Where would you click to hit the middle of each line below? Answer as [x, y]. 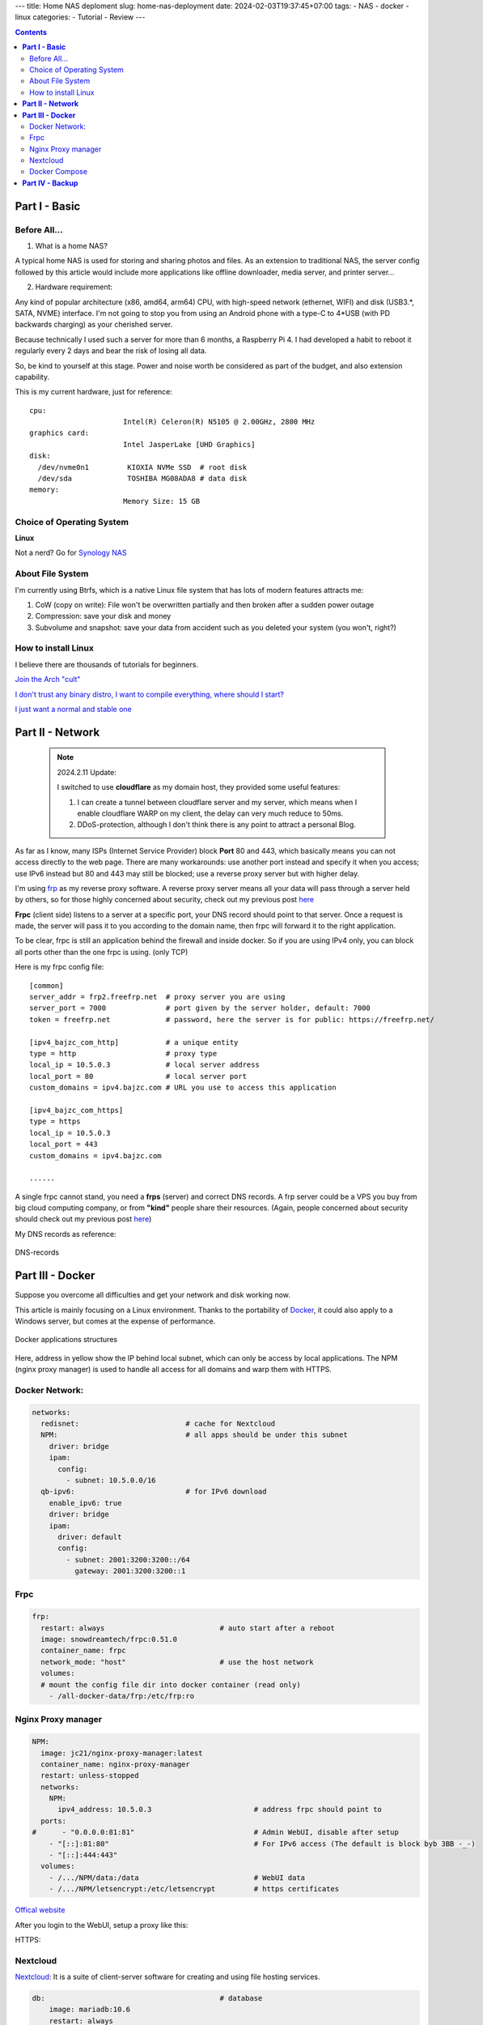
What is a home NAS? [72, 246]
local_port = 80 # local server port [138, 1076]
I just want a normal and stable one [74, 709]
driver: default [90, 1537]
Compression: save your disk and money [103, 616]
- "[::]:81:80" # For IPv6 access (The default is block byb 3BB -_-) [263, 1844]
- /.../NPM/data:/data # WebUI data [177, 1878]
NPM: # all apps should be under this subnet [194, 1435]
